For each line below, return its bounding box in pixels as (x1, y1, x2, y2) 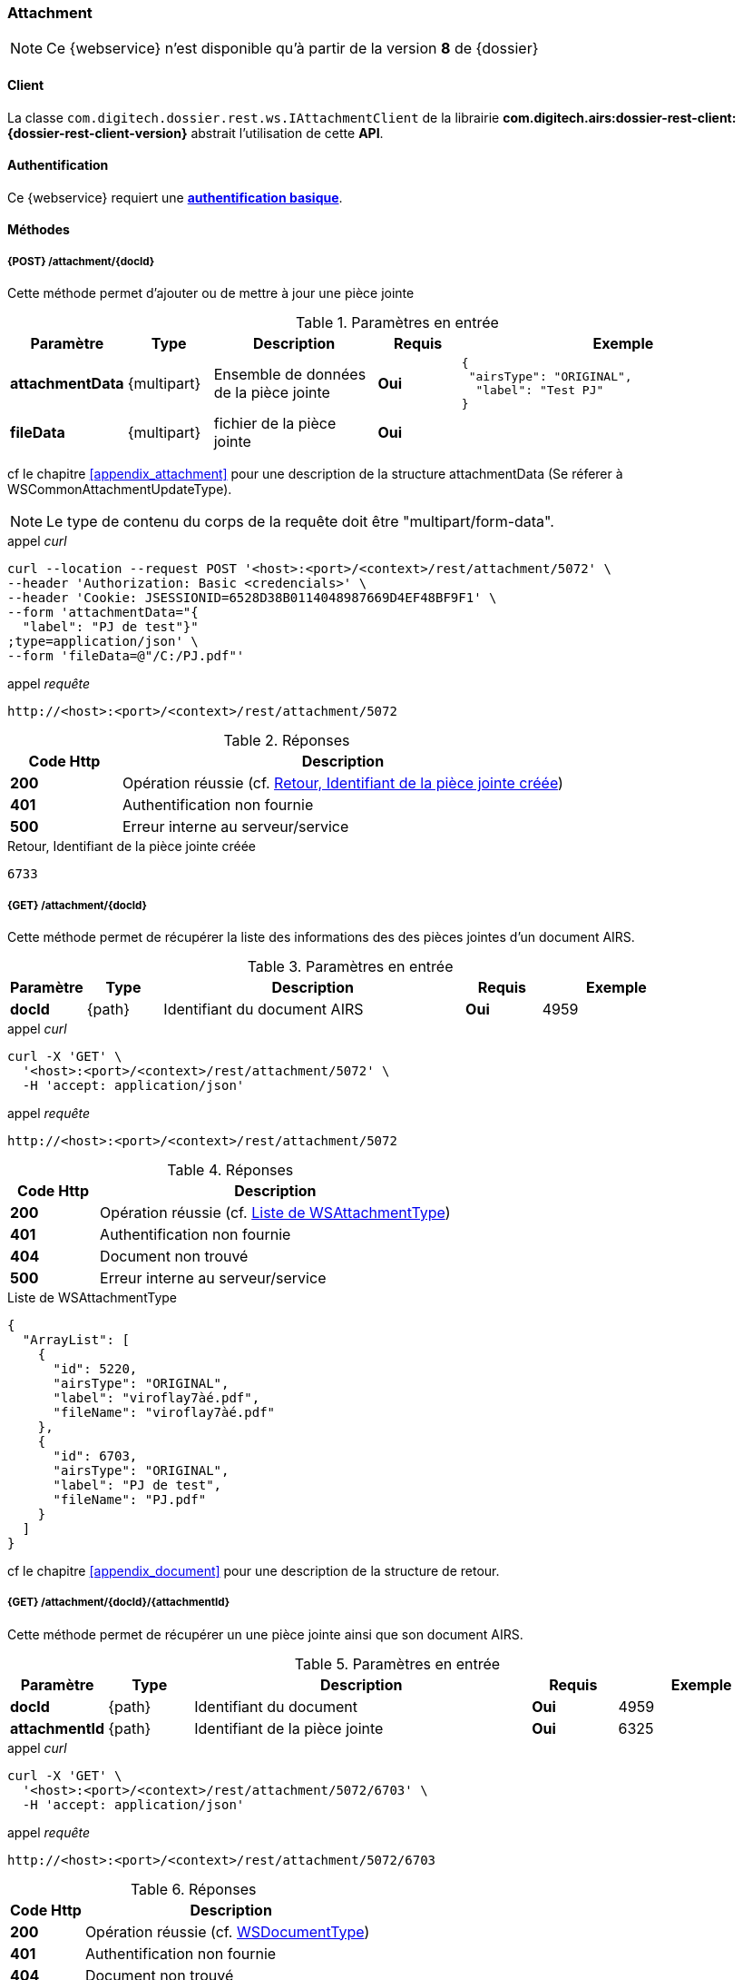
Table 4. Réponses (167, 1160, 294, 1179)
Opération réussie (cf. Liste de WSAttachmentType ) (100, 1203, 451, 1222)
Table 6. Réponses (130, 1879, 257, 1898)
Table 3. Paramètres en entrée (247, 956, 454, 975)
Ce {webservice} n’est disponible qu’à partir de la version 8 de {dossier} (46, 39, 539, 58)
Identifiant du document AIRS (163, 999, 364, 1018)
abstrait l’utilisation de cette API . (191, 124, 384, 141)
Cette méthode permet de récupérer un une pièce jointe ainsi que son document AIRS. (7, 1626, 523, 1642)
